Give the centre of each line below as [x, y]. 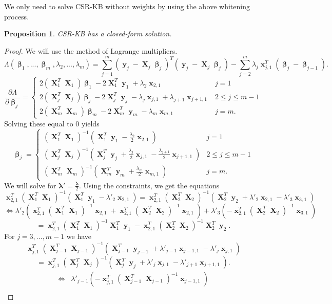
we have [79, 236]
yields [90, 123]
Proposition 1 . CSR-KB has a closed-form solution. [88, 34]
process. [17, 16]
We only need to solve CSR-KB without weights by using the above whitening [127, 6]
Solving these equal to [39, 123]
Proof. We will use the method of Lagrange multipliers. [91, 50]
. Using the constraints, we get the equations [149, 185]
